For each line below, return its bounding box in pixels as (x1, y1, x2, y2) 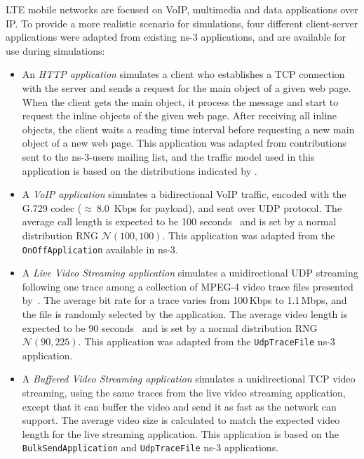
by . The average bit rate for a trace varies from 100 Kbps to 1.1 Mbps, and (22, 293, 347, 307)
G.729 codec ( (22, 200, 82, 215)
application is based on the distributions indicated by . (22, 163, 257, 178)
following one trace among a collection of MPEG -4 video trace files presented (22, 279, 353, 293)
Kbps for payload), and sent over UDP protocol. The (114, 200, 342, 215)
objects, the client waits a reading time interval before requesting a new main (22, 121, 355, 136)
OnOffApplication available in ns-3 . (22, 241, 178, 256)
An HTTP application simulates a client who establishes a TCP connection (22, 67, 345, 81)
